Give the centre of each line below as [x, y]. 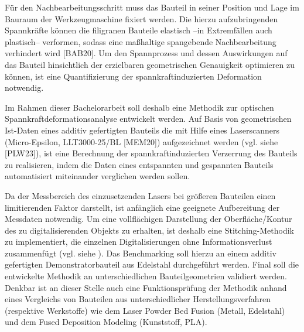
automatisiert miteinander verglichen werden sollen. [98, 176]
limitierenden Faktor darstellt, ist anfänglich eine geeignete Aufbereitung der [142, 207]
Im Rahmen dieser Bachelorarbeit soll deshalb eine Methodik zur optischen [139, 107]
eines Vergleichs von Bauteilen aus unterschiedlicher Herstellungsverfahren [138, 299]
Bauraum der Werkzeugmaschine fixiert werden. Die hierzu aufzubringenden [141, 18]
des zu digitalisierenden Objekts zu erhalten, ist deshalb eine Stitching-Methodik [150, 230]
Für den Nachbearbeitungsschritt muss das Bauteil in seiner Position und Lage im [152, 7]
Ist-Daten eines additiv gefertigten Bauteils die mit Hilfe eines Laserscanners [142, 130]
